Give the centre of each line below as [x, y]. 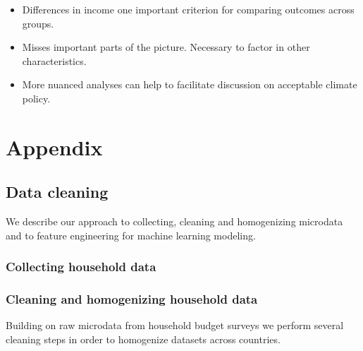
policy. [36, 98]
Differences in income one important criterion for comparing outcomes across [188, 9]
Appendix [54, 147]
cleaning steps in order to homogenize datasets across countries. [143, 339]
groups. [38, 23]
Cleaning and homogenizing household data [132, 299]
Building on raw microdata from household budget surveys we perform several [175, 325]
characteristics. [54, 60]
